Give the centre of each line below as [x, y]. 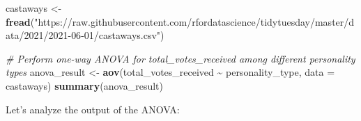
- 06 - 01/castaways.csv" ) [116, 35]
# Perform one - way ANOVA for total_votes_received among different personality [180, 58]
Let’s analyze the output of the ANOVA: [93, 109]
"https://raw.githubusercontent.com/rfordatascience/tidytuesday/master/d [194, 21]
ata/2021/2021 [37, 35]
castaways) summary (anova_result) [84, 85]
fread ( [20, 21]
